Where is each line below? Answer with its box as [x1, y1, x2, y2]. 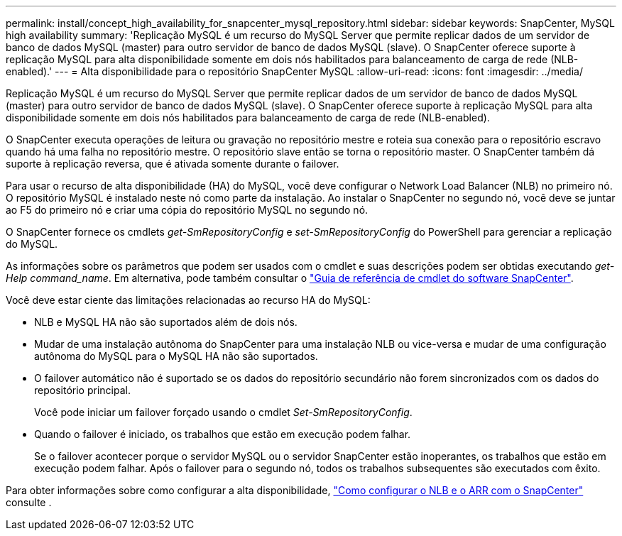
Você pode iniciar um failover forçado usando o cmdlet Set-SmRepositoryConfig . [34, 406, 413, 418]
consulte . [6, 496, 52, 508]
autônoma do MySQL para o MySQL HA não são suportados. [34, 350, 318, 362]
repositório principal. [34, 384, 131, 396]
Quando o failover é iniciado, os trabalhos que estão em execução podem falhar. [34, 428, 411, 440]
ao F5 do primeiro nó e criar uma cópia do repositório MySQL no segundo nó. [6, 204, 369, 216]
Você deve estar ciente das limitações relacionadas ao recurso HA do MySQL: [6, 294, 371, 306]
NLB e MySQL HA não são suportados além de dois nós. [34, 316, 298, 328]
